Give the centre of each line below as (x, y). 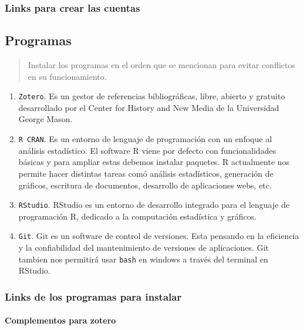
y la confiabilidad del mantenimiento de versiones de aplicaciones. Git (143, 247)
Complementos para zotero (60, 320)
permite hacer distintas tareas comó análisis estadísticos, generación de (146, 173)
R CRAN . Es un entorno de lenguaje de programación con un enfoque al (145, 139)
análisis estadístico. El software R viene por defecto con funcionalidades (147, 150)
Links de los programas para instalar (93, 296)
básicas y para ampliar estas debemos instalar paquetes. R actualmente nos (154, 162)
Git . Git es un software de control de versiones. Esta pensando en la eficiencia (159, 236)
